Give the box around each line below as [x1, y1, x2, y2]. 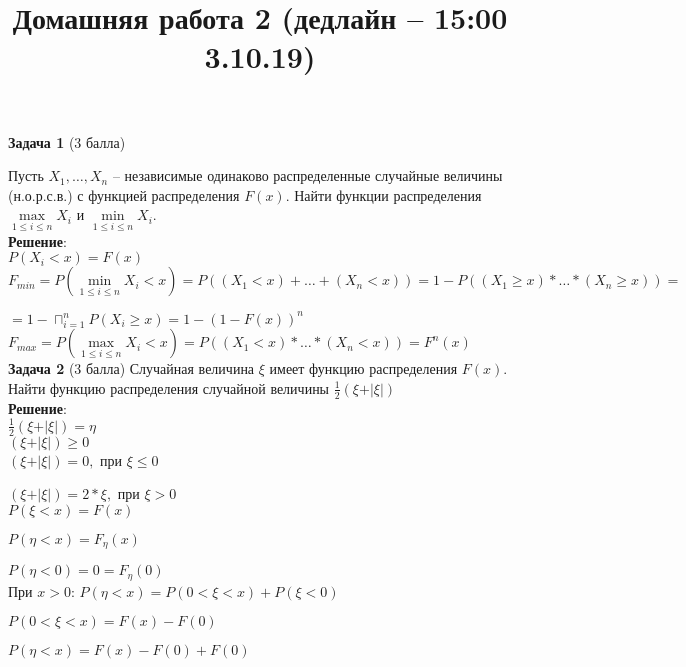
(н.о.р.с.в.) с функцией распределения [8, 184, 240, 205]
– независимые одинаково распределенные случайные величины [112, 165, 503, 186]
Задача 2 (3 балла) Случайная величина [8, 358, 255, 379]
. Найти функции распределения [285, 184, 482, 205]
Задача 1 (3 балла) [8, 131, 126, 152]
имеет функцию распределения [269, 358, 458, 379]
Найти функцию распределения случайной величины [8, 377, 330, 398]
